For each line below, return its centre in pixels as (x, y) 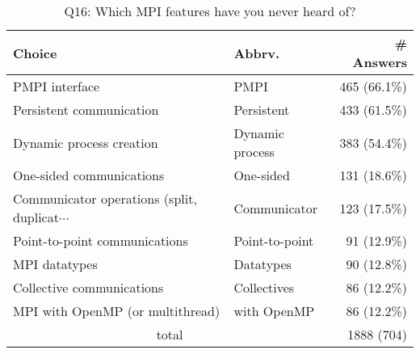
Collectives (264, 287)
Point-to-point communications (101, 240)
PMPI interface (57, 86)
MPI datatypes (55, 264)
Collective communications (88, 287)
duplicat (36, 217)
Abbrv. (257, 53)
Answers (380, 62)
